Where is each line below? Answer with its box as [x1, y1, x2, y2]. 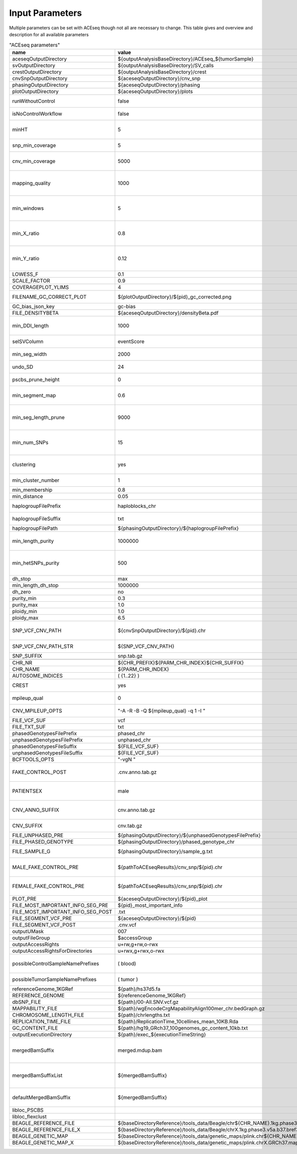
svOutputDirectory [12, 62, 55, 69]
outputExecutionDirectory [12, 1031, 72, 1038]
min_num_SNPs [12, 439, 49, 446]
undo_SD [12, 363, 34, 370]
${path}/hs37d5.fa [117, 985, 161, 992]
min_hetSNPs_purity [12, 559, 59, 566]
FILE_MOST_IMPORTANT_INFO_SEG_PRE [12, 902, 108, 909]
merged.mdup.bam [117, 1046, 162, 1053]
